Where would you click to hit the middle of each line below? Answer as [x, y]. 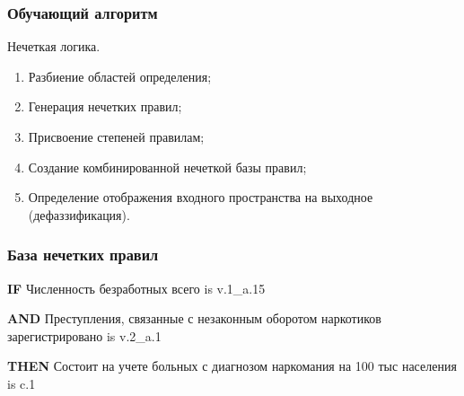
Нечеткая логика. [54, 46]
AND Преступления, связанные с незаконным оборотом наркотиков [194, 318]
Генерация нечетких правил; [105, 106]
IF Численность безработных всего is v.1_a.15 [136, 288]
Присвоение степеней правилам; [116, 136]
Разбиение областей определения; [120, 76]
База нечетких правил [83, 255]
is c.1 [22, 383]
